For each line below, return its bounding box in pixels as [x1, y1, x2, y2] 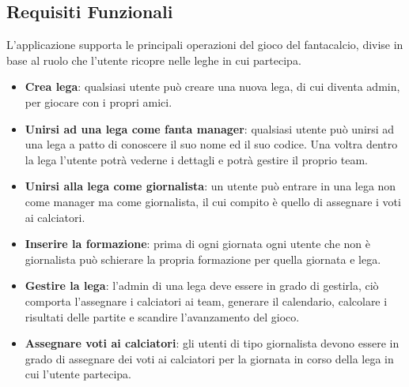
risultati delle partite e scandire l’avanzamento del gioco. [25, 308, 300, 325]
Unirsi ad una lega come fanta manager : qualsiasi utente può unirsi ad [25, 120, 395, 137]
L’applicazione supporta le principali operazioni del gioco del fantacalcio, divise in [6, 36, 403, 53]
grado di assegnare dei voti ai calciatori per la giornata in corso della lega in [25, 350, 394, 366]
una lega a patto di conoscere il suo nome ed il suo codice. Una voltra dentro [25, 136, 398, 152]
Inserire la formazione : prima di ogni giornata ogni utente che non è [25, 235, 370, 252]
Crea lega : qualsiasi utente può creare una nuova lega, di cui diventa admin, [25, 78, 400, 95]
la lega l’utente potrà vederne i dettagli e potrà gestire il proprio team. [25, 151, 368, 167]
